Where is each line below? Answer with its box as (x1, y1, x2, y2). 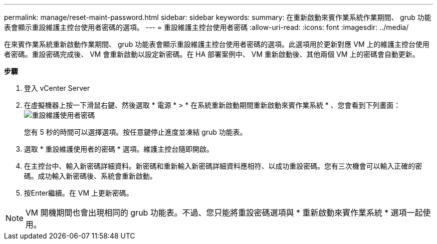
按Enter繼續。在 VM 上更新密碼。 (24, 189, 133, 197)
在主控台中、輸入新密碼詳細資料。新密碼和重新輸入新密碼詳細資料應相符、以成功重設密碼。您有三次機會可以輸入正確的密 (24, 162, 422, 170)
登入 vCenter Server (24, 84, 90, 92)
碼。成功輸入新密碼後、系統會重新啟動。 (24, 172, 157, 180)
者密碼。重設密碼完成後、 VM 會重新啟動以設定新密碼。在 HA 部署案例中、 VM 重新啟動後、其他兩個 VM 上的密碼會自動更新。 (4, 50, 420, 58)
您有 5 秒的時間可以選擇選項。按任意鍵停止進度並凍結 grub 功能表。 (24, 128, 247, 136)
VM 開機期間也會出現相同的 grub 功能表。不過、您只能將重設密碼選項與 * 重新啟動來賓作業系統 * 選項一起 (25, 208, 423, 218)
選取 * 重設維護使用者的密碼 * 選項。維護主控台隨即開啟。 (24, 145, 214, 153)
